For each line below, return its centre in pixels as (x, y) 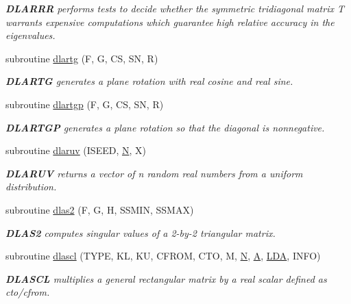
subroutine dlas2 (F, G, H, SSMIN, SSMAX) (100, 209)
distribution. (31, 187)
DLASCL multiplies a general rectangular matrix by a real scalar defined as (166, 278)
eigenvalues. (31, 35)
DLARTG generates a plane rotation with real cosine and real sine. (149, 81)
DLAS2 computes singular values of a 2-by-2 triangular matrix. (141, 232)
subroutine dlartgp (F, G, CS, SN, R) (85, 104)
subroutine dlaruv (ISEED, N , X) (76, 150)
